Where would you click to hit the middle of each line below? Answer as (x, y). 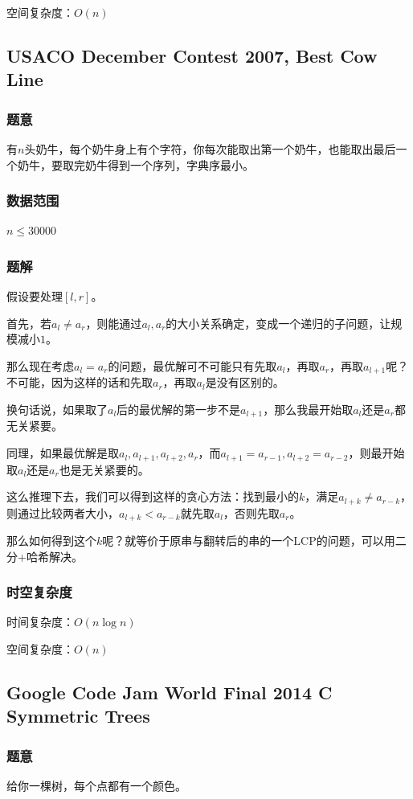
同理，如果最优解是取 (63, 453)
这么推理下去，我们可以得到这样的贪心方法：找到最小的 (153, 496)
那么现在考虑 (40, 365)
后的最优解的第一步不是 (179, 410)
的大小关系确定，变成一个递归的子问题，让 (278, 323)
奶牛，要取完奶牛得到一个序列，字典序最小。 (135, 164)
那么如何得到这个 (51, 541)
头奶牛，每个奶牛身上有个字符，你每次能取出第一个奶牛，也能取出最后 (210, 148)
